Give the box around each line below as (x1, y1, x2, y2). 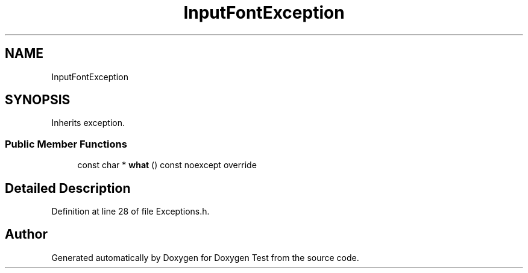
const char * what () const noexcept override (77, 160, 257, 171)
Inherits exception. (51, 118, 125, 128)
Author (5, 227, 48, 242)
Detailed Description (5, 180, 131, 196)
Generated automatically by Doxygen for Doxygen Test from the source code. (51, 252, 359, 263)
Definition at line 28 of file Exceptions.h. (51, 206, 210, 217)
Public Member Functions (5, 137, 127, 150)
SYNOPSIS (5, 92, 71, 108)
